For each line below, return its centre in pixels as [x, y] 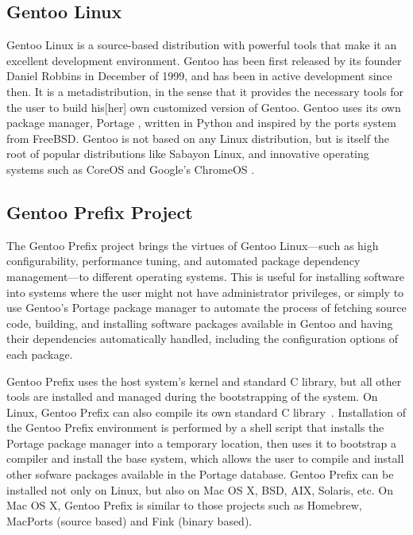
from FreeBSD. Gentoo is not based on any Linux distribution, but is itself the [198, 138]
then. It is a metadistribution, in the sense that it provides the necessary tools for [205, 91]
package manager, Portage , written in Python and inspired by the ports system [201, 123]
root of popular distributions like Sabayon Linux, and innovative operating [188, 154]
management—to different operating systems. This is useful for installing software [205, 276]
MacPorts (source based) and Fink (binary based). [129, 520]
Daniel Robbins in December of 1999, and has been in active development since [199, 76]
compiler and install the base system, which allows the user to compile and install [205, 458]
